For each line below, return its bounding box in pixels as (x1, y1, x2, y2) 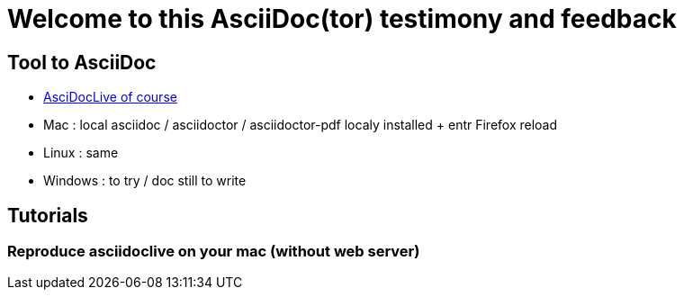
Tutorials (7, 203, 88, 227)
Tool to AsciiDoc (7, 50, 157, 74)
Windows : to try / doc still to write (43, 173, 247, 189)
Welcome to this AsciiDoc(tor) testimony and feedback (7, 4, 677, 34)
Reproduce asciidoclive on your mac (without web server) (7, 242, 420, 261)
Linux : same (43, 145, 119, 161)
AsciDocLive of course (43, 89, 177, 105)
